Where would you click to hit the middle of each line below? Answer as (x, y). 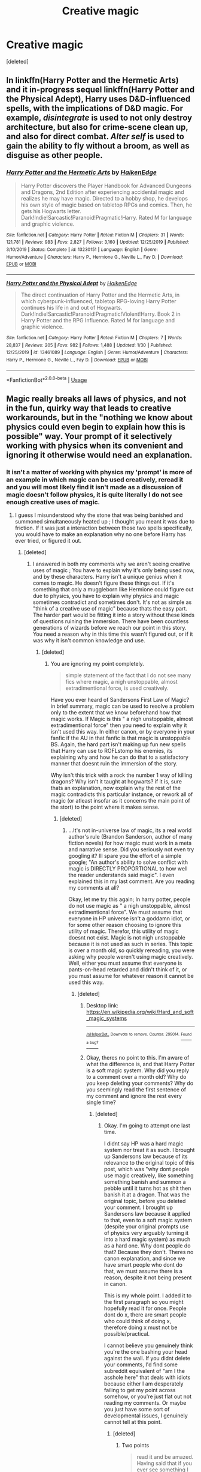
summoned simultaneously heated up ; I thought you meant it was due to (105, 521)
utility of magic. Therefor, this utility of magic (124, 931)
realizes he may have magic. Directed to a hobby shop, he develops (104, 198)
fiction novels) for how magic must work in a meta (130, 843)
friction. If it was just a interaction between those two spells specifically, (103, 528)
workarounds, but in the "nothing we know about (100, 418)
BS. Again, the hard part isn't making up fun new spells (118, 744)
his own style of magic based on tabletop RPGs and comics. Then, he (106, 205)
